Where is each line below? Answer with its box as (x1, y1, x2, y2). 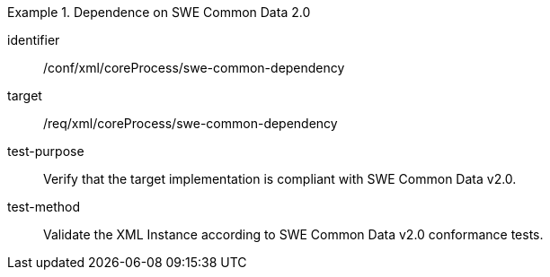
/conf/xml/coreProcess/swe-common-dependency (43, 60, 345, 75)
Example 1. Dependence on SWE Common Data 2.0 (7, 4, 311, 20)
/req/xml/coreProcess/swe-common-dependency (43, 116, 338, 131)
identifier (7, 32, 60, 48)
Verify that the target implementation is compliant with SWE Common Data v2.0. (43, 171, 517, 186)
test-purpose (7, 143, 84, 159)
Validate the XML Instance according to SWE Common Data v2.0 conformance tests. (43, 227, 544, 242)
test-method (7, 199, 80, 214)
